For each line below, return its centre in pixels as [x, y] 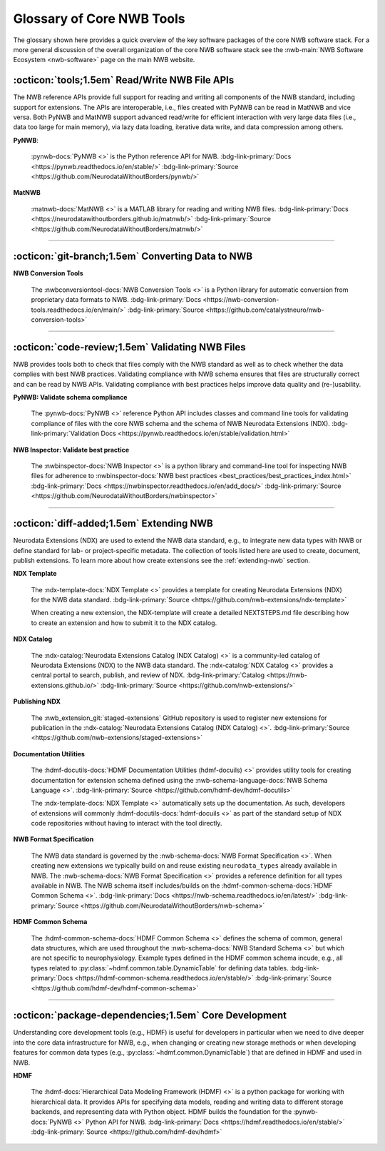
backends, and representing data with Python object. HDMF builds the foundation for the [161, 1112]
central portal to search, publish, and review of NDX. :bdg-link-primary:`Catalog [148, 675]
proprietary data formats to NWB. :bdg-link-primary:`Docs [116, 300]
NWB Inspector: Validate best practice [71, 450]
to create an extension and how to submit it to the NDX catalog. [124, 623]
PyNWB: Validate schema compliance [70, 397]
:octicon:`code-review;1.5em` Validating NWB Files [129, 347]
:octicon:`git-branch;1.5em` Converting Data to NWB [133, 257]
